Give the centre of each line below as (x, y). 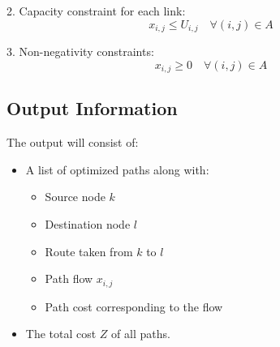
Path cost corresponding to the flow (134, 306)
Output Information (92, 108)
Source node (75, 197)
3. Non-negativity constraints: (80, 51)
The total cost (61, 334)
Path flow (69, 278)
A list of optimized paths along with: (117, 169)
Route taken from (89, 251)
